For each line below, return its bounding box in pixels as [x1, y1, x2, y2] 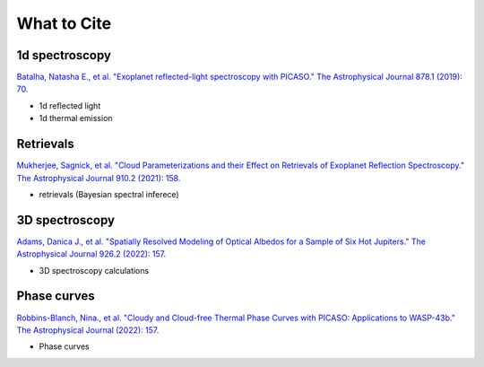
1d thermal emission [39, 113, 113, 124]
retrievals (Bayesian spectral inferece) [39, 188, 179, 199]
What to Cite [16, 13, 112, 33]
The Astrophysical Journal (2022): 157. [16, 324, 160, 336]
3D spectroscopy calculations [39, 265, 150, 275]
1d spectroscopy [16, 48, 112, 63]
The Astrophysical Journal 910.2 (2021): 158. [16, 172, 181, 183]
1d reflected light [39, 100, 101, 111]
